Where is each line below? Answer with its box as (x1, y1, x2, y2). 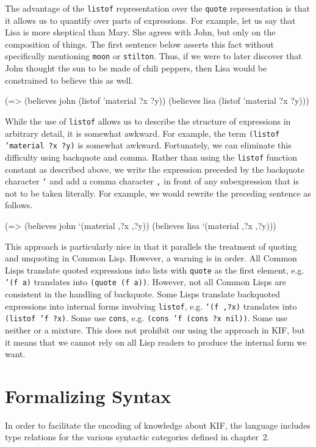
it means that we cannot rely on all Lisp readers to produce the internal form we (5, 335, 307, 348)
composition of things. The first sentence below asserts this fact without (5, 37, 274, 50)
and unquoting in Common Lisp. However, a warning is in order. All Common (5, 252, 297, 264)
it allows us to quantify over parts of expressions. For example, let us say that (5, 13, 296, 26)
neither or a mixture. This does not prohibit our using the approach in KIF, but (5, 323, 305, 336)
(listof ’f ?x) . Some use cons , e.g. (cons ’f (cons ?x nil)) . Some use (5, 311, 288, 324)
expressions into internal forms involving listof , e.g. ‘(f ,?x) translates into (5, 299, 297, 312)
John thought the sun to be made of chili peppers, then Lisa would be (5, 62, 267, 74)
